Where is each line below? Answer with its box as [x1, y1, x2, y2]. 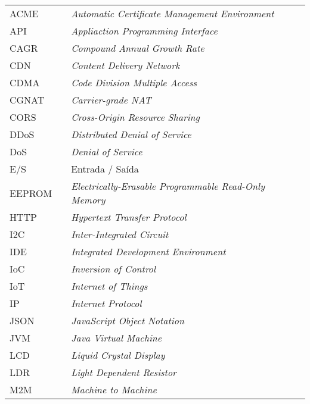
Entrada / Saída [71, 162, 139, 176]
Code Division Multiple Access [71, 76, 197, 89]
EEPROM [10, 186, 52, 200]
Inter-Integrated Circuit [71, 227, 169, 241]
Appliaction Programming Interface [71, 24, 218, 37]
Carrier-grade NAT [71, 93, 151, 107]
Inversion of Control [71, 262, 156, 275]
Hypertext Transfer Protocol [71, 210, 187, 224]
